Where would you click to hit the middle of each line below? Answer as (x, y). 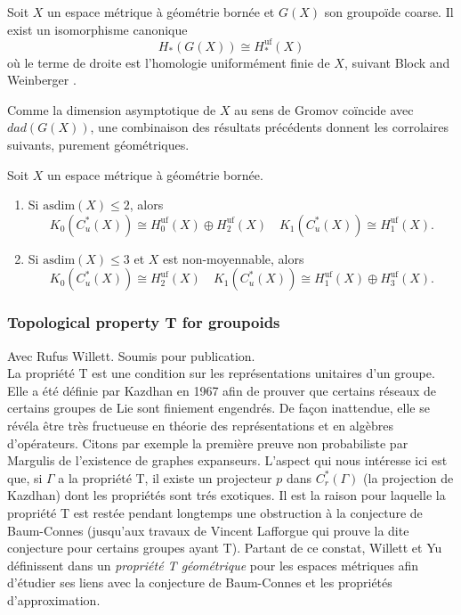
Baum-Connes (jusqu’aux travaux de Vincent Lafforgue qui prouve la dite (208, 530)
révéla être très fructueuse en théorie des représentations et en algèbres (200, 426)
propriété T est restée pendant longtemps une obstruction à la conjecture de (215, 512)
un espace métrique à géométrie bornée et (161, 12)
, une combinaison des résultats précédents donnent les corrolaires (269, 127)
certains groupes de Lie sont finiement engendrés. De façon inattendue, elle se (218, 408)
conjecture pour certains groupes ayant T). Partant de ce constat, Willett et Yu (225, 548)
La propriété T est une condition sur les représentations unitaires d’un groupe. (221, 373)
